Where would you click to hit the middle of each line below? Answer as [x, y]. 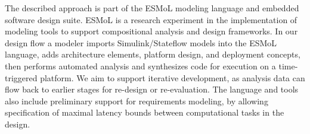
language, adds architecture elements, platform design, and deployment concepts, [153, 54]
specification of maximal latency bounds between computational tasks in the [145, 112]
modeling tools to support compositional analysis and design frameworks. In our [151, 31]
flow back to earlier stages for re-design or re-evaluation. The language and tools [152, 89]
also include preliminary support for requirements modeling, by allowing [137, 100]
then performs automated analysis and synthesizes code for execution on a [140, 66]
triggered [21, 77]
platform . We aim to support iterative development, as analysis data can [173, 77]
